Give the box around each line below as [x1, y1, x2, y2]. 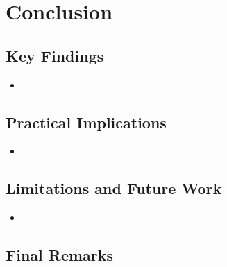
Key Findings [6, 44, 104, 66]
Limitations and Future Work [6, 178, 222, 199]
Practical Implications [6, 111, 167, 132]
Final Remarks [6, 244, 114, 266]
